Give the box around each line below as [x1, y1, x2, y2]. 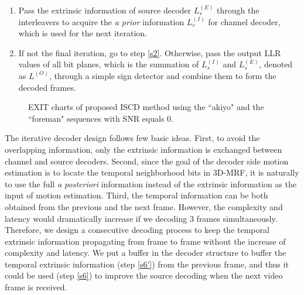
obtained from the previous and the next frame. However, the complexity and [5, 200, 283, 212]
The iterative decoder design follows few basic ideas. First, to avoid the [5, 132, 260, 144]
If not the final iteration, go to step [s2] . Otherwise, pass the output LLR [18, 46, 281, 59]
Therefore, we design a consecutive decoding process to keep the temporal [5, 224, 269, 236]
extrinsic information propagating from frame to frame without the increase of [5, 235, 286, 247]
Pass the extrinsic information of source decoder [18, 4, 192, 16]
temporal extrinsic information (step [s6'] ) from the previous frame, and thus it [5, 258, 289, 270]
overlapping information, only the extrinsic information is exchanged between [5, 143, 282, 155]
